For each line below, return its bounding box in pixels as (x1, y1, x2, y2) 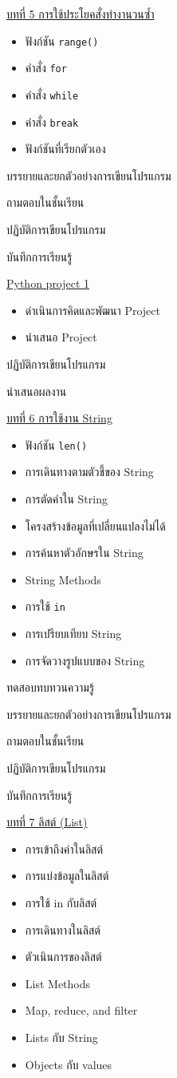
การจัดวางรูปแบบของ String (25, 652, 145, 668)
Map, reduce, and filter (25, 1002, 138, 1019)
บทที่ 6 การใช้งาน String (6, 410, 112, 426)
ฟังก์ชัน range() (25, 32, 99, 49)
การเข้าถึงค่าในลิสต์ (25, 840, 104, 857)
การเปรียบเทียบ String (25, 625, 122, 642)
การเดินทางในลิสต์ (25, 921, 100, 938)
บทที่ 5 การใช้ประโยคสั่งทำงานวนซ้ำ (6, 6, 155, 22)
